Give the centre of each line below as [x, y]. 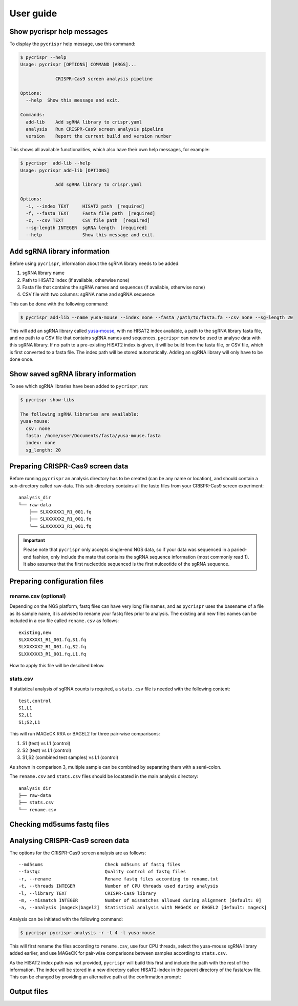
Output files [29, 992]
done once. [22, 359]
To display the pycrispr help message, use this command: [72, 44]
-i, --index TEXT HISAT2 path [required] [85, 206]
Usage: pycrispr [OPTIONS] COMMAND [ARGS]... [78, 65]
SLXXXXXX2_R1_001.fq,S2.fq [52, 647]
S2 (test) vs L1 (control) [47, 750]
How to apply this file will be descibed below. [57, 666]
